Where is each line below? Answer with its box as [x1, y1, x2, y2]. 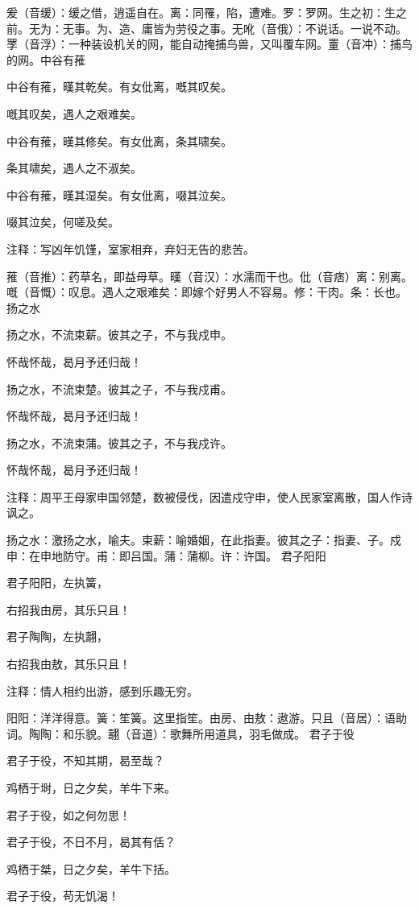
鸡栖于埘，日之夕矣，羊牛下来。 [6, 779, 176, 795]
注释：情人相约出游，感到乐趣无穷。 [6, 682, 198, 699]
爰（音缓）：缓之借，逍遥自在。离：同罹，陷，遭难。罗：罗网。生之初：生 [6, 4, 396, 20]
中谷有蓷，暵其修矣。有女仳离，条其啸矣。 [6, 132, 232, 149]
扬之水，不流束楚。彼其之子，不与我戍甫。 [6, 380, 232, 397]
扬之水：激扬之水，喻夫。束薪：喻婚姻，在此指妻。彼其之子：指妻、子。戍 [6, 531, 401, 548]
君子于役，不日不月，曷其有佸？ [6, 833, 176, 850]
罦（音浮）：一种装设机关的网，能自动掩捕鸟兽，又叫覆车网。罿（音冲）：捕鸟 [6, 35, 413, 52]
